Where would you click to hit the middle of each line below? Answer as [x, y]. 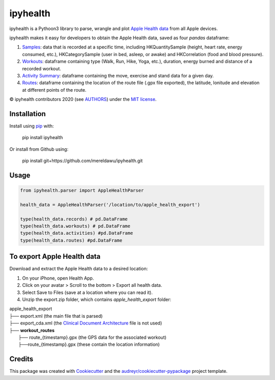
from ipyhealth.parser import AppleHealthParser [82, 191]
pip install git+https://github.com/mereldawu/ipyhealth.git [82, 161]
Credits [21, 359]
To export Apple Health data [55, 256]
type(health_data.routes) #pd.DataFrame [71, 240]
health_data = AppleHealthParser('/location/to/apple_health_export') [110, 205]
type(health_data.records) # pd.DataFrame [74, 219]
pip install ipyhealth [43, 138]
